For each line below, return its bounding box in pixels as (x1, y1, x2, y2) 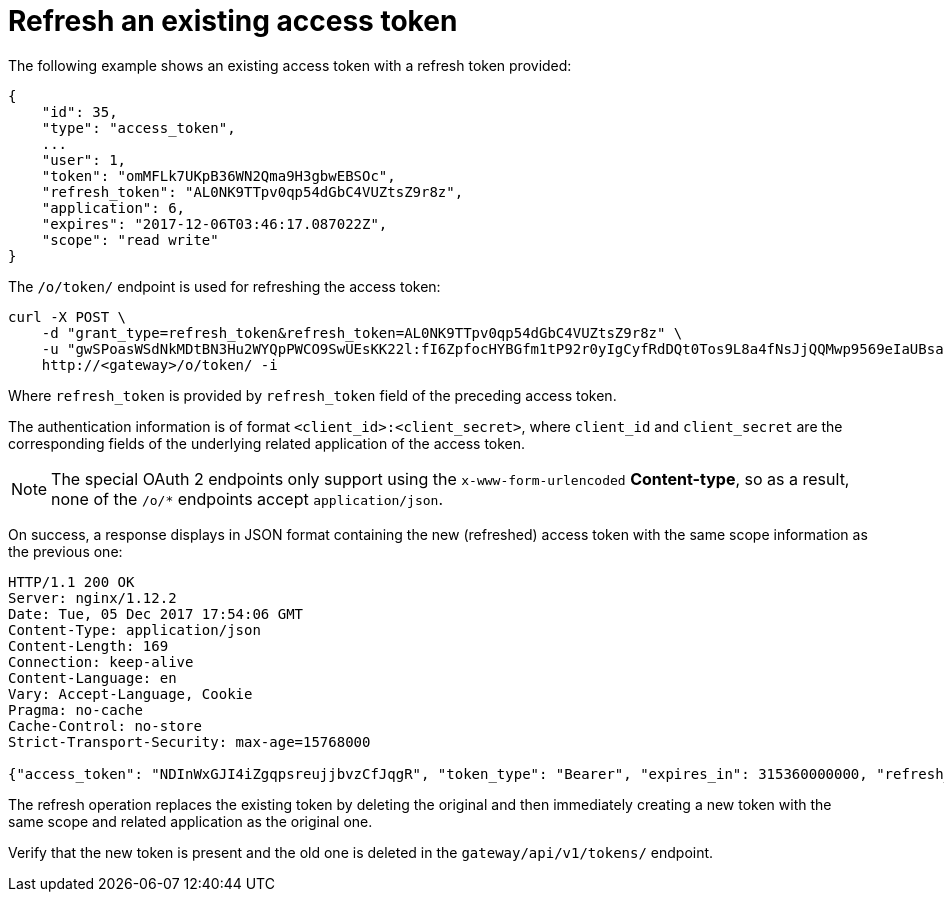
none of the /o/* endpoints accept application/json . (51, 488, 444, 509)
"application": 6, (41, 199, 186, 216)
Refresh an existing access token (8, 4, 458, 38)
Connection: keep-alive (8, 653, 194, 670)
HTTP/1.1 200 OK (8, 573, 135, 590)
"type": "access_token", (41, 119, 236, 136)
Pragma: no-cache (8, 701, 143, 718)
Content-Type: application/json (8, 621, 261, 638)
